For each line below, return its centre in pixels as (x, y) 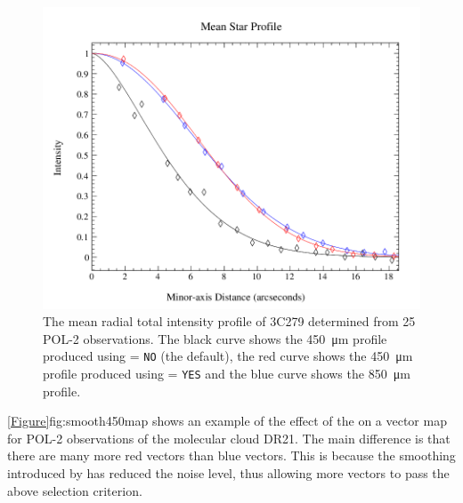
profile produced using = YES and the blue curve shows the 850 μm (227, 374)
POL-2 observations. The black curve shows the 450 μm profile (215, 338)
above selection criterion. (75, 490)
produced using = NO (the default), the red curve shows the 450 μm (228, 356)
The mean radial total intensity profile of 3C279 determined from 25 (229, 321)
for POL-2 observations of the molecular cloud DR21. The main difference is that (229, 438)
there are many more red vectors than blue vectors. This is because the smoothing (231, 455)
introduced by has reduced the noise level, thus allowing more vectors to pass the (228, 473)
